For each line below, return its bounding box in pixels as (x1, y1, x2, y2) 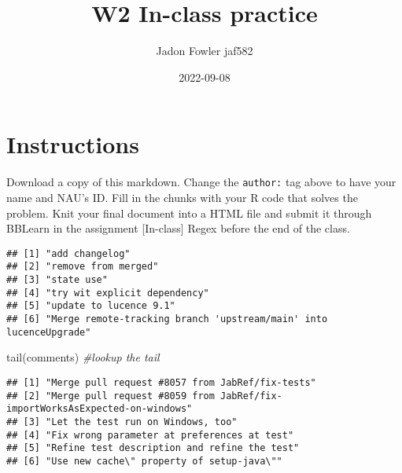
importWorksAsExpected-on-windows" (6, 403, 193, 415)
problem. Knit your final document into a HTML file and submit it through (6, 204, 372, 221)
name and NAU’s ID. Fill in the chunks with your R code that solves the (6, 189, 358, 205)
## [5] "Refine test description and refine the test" (6, 442, 300, 454)
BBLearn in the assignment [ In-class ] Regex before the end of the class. (6, 220, 350, 236)
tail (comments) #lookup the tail (6, 349, 160, 365)
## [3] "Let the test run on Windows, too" (6, 416, 238, 427)
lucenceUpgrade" (6, 326, 91, 338)
